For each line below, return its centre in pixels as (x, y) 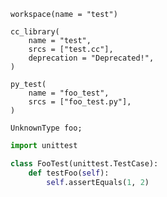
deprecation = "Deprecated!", (91, 58)
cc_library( (35, 32)
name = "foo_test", (69, 93)
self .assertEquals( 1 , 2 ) (98, 182)
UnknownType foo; (46, 128)
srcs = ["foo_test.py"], (80, 102)
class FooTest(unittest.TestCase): (84, 163)
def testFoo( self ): (69, 173)
